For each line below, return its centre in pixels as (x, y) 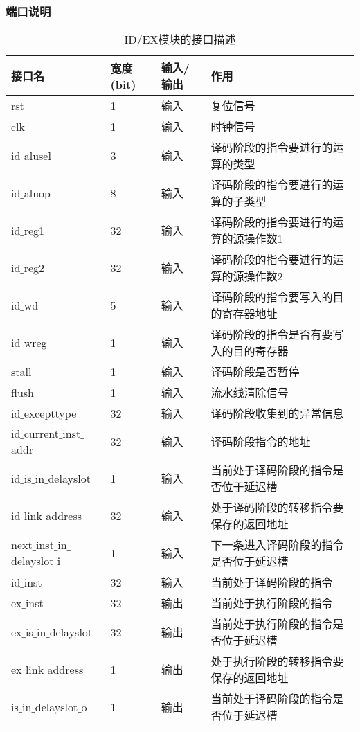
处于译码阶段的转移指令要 (277, 508)
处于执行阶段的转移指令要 (277, 661)
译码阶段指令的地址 (261, 442)
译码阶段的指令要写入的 (272, 297)
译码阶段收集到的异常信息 (277, 413)
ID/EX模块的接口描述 (180, 39)
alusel (37, 155)
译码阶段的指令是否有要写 (277, 334)
